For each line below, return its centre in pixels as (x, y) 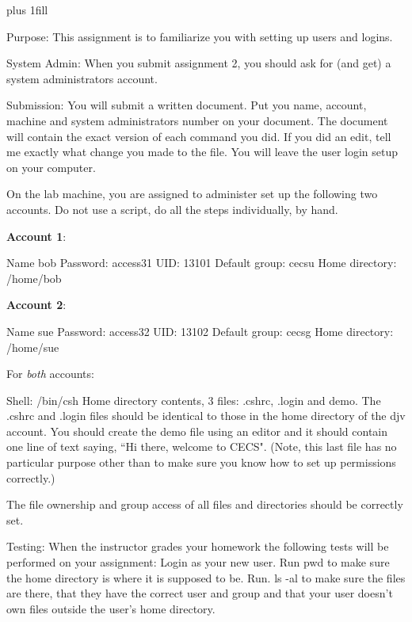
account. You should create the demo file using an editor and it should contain (197, 431)
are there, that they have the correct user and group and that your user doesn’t (200, 593)
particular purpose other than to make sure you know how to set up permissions (201, 462)
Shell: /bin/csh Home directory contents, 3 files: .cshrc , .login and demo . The (194, 400)
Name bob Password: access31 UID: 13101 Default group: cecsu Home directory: (202, 263)
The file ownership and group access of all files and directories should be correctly (205, 504)
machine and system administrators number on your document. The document (197, 120)
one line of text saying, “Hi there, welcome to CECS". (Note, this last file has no (202, 446)
